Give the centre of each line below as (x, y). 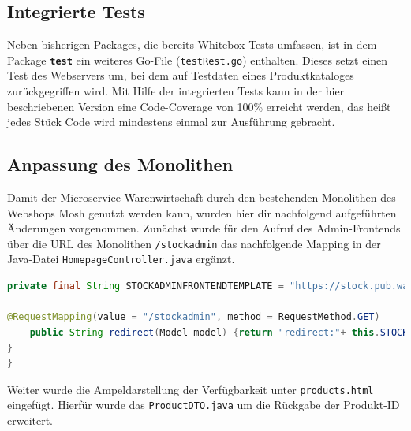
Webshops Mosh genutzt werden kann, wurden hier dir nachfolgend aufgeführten (202, 212)
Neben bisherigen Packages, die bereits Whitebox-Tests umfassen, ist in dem (192, 45)
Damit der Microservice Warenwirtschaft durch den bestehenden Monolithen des (202, 197)
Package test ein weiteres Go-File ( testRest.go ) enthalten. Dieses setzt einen (198, 59)
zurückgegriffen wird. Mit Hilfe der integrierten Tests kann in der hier (176, 91)
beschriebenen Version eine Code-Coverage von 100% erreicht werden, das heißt (199, 106)
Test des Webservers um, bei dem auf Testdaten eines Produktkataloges (181, 75)
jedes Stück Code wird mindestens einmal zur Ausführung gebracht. (171, 122)
